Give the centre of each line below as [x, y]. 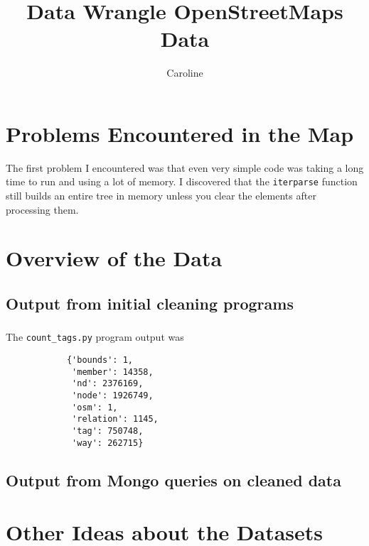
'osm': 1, [95, 407]
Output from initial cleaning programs [150, 304]
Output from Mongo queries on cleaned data [173, 480]
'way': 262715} [108, 443]
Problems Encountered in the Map [180, 133]
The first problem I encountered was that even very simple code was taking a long [185, 167]
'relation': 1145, [115, 419]
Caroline [185, 73]
